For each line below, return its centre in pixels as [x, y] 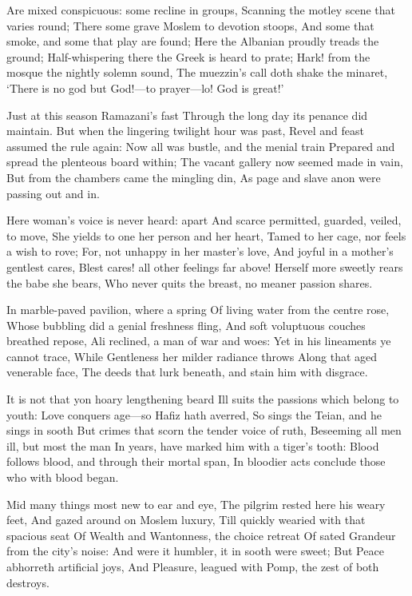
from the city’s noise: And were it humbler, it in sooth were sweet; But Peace [195, 551]
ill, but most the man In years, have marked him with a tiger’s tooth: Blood [193, 445]
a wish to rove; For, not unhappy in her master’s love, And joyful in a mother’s [200, 251]
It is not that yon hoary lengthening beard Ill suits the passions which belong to [203, 399]
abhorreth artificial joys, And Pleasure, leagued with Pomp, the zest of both [193, 566]
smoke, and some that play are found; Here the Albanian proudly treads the [193, 41]
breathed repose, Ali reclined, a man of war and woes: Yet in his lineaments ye [199, 341]
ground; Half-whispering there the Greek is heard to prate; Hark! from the [188, 56]
